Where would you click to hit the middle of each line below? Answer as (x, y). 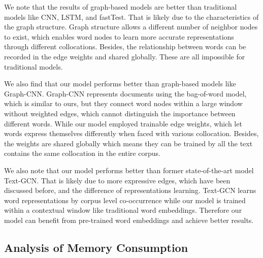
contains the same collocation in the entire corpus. (82, 153)
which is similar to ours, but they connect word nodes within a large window (123, 103)
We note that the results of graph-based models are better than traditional (121, 7)
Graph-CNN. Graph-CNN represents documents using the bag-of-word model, (125, 93)
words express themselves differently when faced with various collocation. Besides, (131, 133)
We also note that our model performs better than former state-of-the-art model (129, 170)
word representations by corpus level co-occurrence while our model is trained (125, 200)
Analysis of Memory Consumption (96, 247)
